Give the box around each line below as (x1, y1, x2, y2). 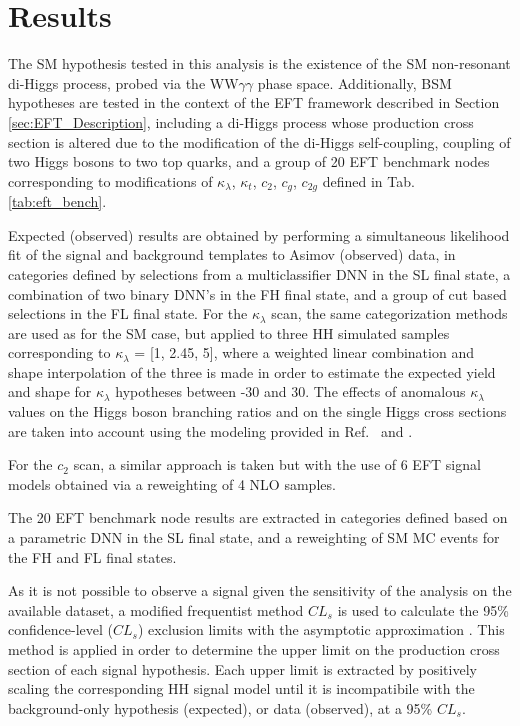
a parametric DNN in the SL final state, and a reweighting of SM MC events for (8, 527, 500, 548)
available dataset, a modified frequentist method (8, 599, 304, 620)
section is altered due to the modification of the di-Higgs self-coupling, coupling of (8, 131, 511, 152)
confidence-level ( (8, 619, 113, 640)
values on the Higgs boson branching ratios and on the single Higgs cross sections (8, 401, 507, 422)
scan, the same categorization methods (271, 303, 508, 324)
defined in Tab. (322, 170, 415, 191)
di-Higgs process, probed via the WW (8, 72, 239, 93)
